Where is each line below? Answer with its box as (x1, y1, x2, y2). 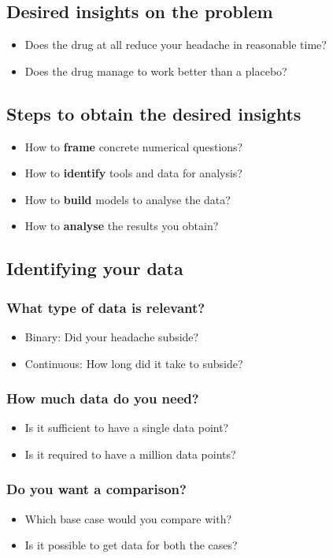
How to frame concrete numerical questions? (24, 138, 243, 154)
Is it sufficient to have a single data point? (24, 419, 229, 436)
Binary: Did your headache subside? (24, 328, 199, 344)
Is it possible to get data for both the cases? (24, 537, 238, 553)
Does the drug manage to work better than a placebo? (24, 62, 287, 79)
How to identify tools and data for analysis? (24, 165, 242, 181)
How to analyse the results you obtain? (24, 218, 219, 234)
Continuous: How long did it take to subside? (24, 355, 243, 371)
